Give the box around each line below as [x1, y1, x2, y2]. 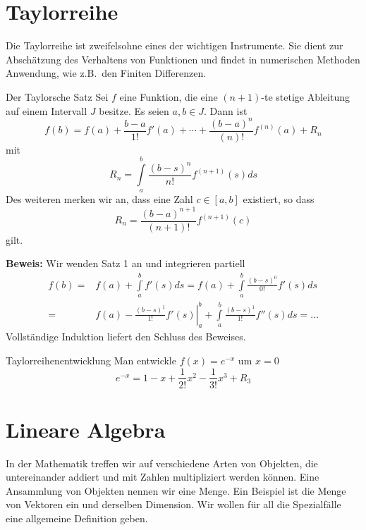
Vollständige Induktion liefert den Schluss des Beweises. [6, 329, 246, 344]
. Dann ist [204, 103, 248, 118]
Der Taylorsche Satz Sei [6, 89, 109, 104]
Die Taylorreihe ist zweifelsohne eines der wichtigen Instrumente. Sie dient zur [6, 38, 343, 53]
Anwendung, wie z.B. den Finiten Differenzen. [6, 66, 207, 80]
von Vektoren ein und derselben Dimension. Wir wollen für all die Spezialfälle [6, 497, 341, 512]
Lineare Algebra [6, 414, 166, 443]
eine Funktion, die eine [119, 89, 218, 104]
